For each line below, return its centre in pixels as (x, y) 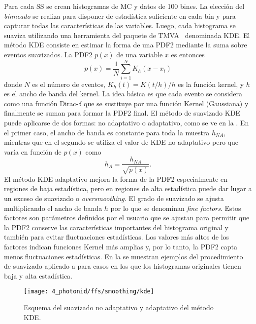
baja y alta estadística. (38, 275)
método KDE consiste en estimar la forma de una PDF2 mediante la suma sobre (126, 45)
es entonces (188, 54)
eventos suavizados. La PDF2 (48, 54)
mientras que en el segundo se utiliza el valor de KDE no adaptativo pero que (121, 142)
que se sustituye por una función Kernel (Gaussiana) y (166, 103)
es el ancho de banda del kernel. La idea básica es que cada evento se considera (123, 94)
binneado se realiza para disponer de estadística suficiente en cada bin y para (120, 16)
